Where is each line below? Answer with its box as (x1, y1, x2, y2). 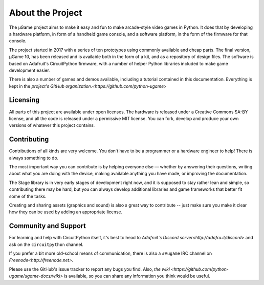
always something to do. (9, 155, 59, 161)
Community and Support (9, 222, 86, 230)
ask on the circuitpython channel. (9, 242, 84, 247)
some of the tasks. (9, 193, 46, 199)
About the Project (9, 7, 83, 18)
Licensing (9, 96, 40, 104)
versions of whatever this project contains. (9, 122, 95, 128)
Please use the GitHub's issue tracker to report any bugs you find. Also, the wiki (9, 266, 170, 272)
